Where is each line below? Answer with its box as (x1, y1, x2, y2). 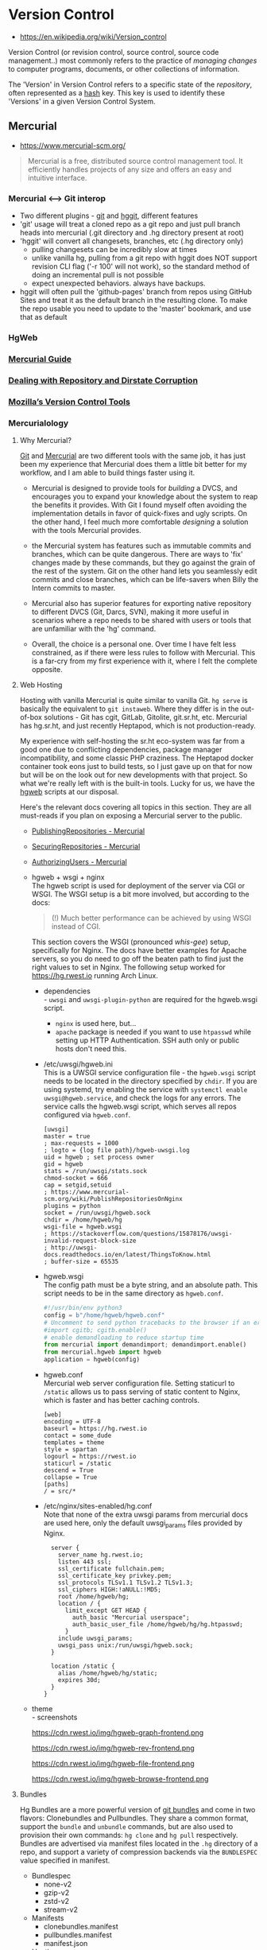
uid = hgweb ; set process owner (43, 1153, 155, 1162)
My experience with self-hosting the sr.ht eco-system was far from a (19, 736, 245, 746)
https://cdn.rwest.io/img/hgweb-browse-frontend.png (31, 1773, 209, 1783)
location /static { (50, 1662, 115, 1670)
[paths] (43, 1481, 69, 1489)
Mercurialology (8, 418, 69, 429)
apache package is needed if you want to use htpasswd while (55, 1027, 252, 1037)
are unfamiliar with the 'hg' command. (31, 624, 157, 634)
